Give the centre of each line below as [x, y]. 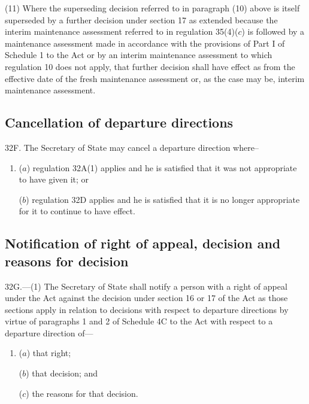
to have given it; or [54, 179]
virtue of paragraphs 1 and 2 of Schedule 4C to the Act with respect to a [139, 321]
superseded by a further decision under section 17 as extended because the [141, 19]
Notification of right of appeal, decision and [143, 243]
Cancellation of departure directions [119, 122]
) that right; [49, 353]
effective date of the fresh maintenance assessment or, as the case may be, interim [155, 78]
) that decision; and [62, 373]
